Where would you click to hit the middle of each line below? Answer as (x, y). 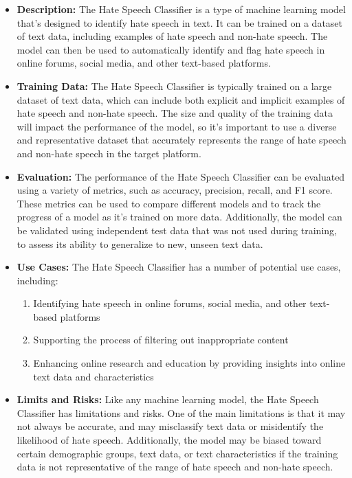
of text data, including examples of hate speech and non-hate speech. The (172, 36)
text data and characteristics (93, 376)
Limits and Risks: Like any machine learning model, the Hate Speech (168, 399)
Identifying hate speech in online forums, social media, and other (170, 303)
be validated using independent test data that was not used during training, (177, 230)
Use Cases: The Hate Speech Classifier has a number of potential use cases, (179, 267)
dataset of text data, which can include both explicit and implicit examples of (181, 99)
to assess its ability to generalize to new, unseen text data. (140, 243)
